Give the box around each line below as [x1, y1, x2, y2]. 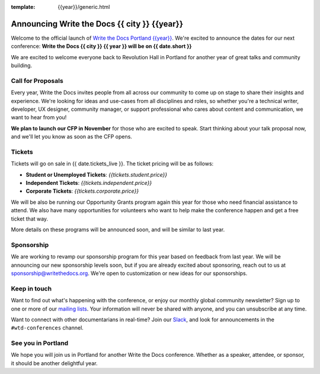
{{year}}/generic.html [57, 4, 110, 10]
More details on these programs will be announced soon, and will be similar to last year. [11, 226, 225, 234]
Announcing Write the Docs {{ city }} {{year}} [11, 18, 184, 29]
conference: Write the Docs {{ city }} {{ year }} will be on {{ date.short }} [11, 43, 192, 50]
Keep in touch [11, 285, 52, 293]
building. [11, 62, 33, 69]
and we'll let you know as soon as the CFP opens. [11, 133, 133, 140]
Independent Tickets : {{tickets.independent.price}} [25, 180, 152, 187]
